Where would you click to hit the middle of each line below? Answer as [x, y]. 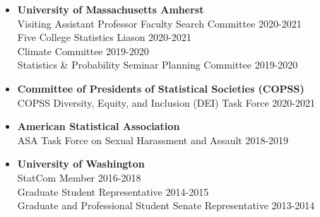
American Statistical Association [99, 126]
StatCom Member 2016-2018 [79, 177]
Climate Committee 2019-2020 [83, 51]
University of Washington [81, 164]
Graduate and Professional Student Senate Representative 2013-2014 [166, 205]
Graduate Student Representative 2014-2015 [113, 191]
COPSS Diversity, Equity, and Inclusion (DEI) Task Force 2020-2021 [166, 102]
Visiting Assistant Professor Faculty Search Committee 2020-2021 [159, 23]
